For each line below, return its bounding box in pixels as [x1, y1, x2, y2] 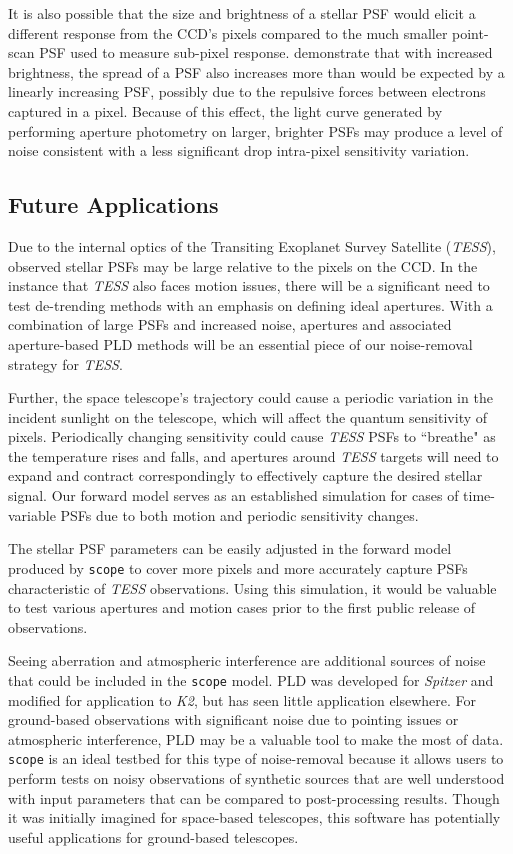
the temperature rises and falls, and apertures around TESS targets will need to [8, 445, 499, 466]
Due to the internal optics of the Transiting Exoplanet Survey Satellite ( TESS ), [8, 235, 496, 256]
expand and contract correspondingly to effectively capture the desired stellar [8, 465, 483, 486]
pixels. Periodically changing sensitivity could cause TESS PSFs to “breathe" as [8, 426, 496, 447]
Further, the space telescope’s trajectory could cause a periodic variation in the [8, 387, 493, 408]
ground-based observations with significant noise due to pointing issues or [8, 709, 459, 730]
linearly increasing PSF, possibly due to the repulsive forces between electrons [8, 81, 486, 102]
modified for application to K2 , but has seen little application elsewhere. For [8, 689, 477, 710]
